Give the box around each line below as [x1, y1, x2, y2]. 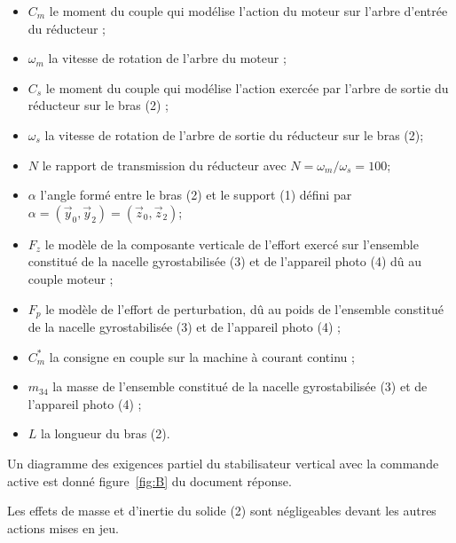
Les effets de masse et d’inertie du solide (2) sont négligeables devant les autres [7, 501, 436, 520]
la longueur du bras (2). [41, 424, 170, 443]
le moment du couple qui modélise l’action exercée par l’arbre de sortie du [45, 78, 449, 97]
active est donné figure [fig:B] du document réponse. [7, 471, 292, 490]
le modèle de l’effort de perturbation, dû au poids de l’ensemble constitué [45, 299, 444, 318]
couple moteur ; [28, 269, 114, 287]
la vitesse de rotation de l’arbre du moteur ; [48, 49, 287, 67]
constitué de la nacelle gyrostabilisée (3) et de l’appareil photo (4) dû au [28, 252, 422, 271]
